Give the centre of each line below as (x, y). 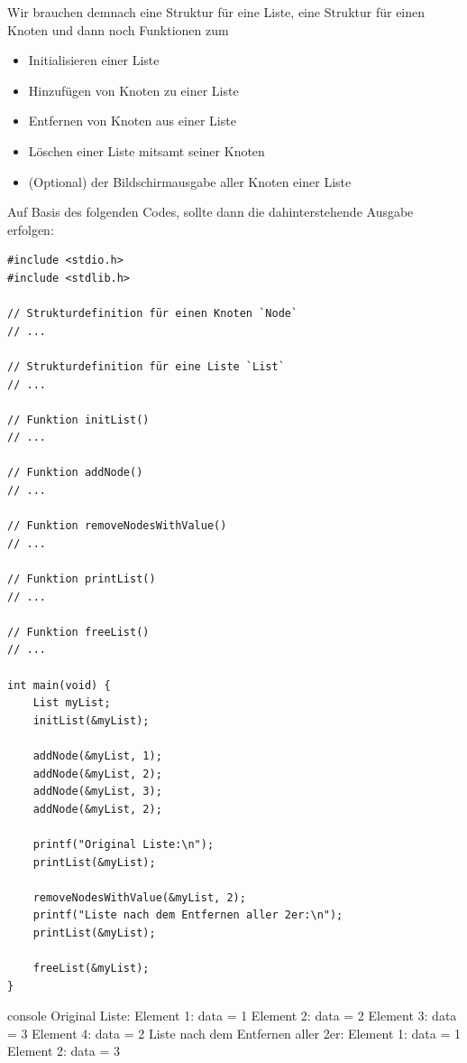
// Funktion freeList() (78, 632)
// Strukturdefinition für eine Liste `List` (146, 366)
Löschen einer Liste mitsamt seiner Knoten (147, 150)
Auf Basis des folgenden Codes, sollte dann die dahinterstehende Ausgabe (211, 212)
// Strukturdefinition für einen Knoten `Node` (153, 314)
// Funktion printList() (82, 579)
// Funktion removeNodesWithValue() (117, 526)
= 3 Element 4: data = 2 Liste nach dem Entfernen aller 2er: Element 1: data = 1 (234, 1033)
